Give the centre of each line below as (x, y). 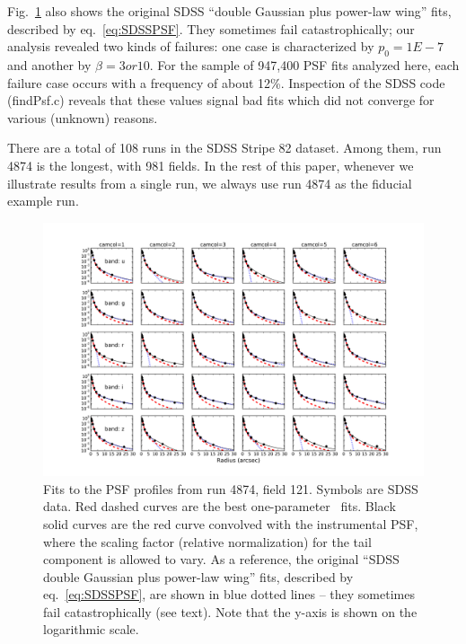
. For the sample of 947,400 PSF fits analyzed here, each (304, 64)
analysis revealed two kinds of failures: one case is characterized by (191, 46)
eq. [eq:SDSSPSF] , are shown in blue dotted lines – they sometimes (229, 594)
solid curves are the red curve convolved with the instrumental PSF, (231, 523)
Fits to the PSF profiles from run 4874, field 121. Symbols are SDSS (231, 488)
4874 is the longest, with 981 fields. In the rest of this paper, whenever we (211, 165)
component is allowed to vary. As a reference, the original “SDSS (221, 559)
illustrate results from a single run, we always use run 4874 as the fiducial (210, 183)
